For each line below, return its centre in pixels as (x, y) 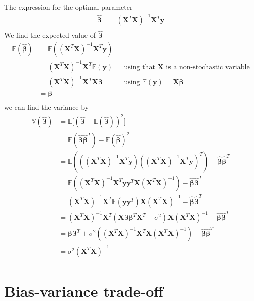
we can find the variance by (47, 107)
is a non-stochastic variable (208, 67)
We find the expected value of (50, 35)
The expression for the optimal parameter (68, 7)
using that (140, 67)
